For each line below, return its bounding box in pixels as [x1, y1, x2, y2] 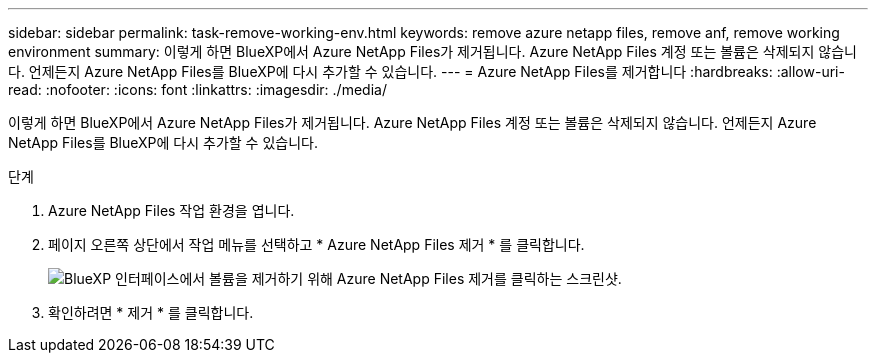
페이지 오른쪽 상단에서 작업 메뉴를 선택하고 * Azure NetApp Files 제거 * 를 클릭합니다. [48, 236, 585, 253]
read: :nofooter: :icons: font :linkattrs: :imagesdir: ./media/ [8, 81, 387, 98]
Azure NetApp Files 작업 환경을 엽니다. [48, 202, 295, 219]
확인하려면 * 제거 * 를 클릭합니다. [48, 304, 254, 321]
